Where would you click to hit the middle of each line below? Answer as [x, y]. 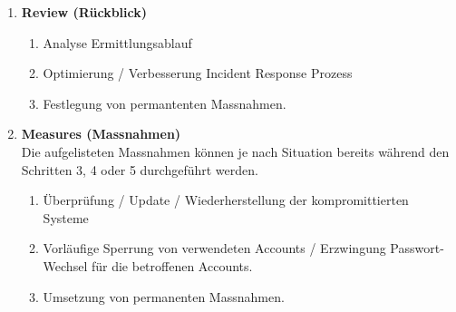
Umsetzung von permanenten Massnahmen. [164, 296]
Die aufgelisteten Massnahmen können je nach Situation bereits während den [235, 151]
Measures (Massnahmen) [101, 134]
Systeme [66, 217]
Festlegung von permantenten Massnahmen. [165, 103]
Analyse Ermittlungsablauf [117, 42]
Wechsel [65, 265]
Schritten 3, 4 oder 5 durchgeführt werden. [140, 169]
